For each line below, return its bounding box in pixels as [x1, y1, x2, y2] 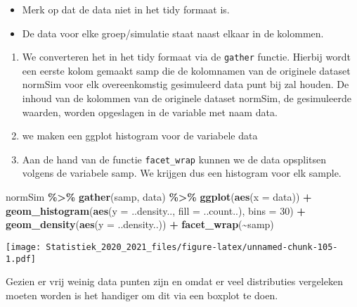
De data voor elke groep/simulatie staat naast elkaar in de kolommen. [22, 25, 324, 40]
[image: [6, 242, 41, 252]
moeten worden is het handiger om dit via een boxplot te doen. [6, 287, 278, 302]
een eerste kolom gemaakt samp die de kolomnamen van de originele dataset [22, 63, 351, 77]
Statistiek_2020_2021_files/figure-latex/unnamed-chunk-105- [46, 242, 338, 252]
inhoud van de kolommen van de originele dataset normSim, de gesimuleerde [22, 91, 351, 106]
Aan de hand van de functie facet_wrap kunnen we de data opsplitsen [22, 151, 327, 166]
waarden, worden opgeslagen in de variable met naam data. [22, 104, 278, 119]
